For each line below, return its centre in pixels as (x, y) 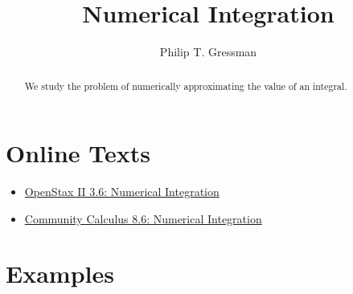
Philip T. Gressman (208, 52)
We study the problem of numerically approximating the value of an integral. (186, 86)
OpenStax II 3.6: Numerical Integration (122, 192)
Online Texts (78, 153)
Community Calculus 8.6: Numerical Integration (143, 218)
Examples (60, 274)
